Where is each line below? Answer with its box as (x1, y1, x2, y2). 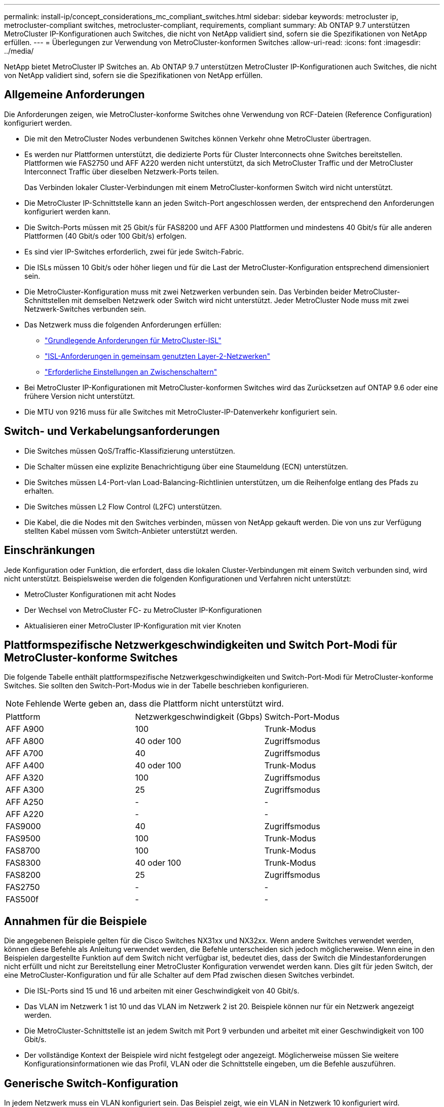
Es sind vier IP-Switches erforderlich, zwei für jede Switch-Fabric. (24, 247, 244, 256)
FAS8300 (6, 858, 41, 868)
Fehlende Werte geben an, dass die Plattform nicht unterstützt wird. (26, 698, 284, 709)
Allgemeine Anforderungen (4, 88, 145, 101)
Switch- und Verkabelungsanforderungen (4, 425, 220, 438)
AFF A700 (6, 748, 44, 759)
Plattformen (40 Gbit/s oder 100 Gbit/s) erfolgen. (24, 231, 187, 240)
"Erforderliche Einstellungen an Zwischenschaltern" (45, 367, 217, 376)
